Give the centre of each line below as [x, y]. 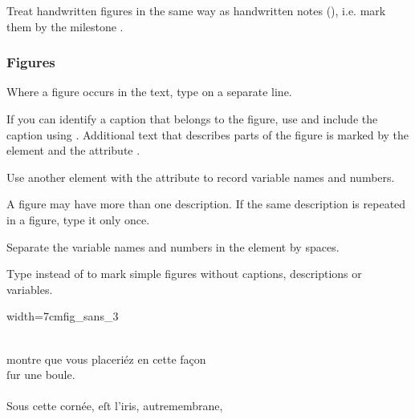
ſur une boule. [41, 375]
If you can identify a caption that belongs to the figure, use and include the [192, 119]
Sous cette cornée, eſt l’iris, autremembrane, [115, 406]
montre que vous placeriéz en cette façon [106, 359]
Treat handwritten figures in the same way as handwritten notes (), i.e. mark [196, 10]
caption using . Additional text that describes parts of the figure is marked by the [208, 134]
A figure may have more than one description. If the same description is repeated [206, 204]
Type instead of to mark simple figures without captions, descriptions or [184, 274]
